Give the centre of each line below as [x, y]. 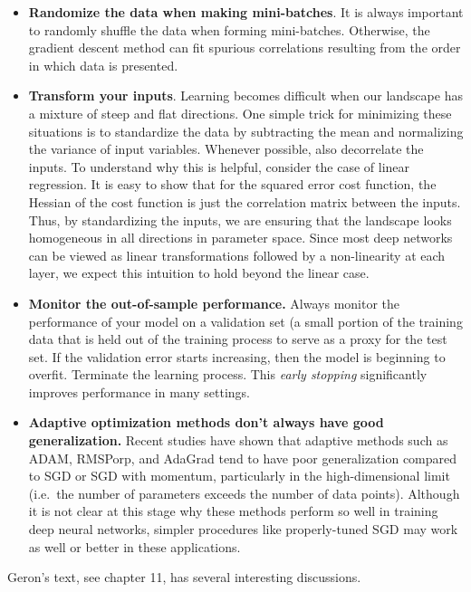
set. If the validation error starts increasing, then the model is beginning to [237, 356]
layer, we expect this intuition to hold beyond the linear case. [199, 273]
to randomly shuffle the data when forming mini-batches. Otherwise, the [229, 29]
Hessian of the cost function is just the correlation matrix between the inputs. [245, 201]
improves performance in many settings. [139, 391]
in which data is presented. [103, 65]
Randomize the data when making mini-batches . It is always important [246, 12]
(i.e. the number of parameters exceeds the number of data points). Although [244, 493]
